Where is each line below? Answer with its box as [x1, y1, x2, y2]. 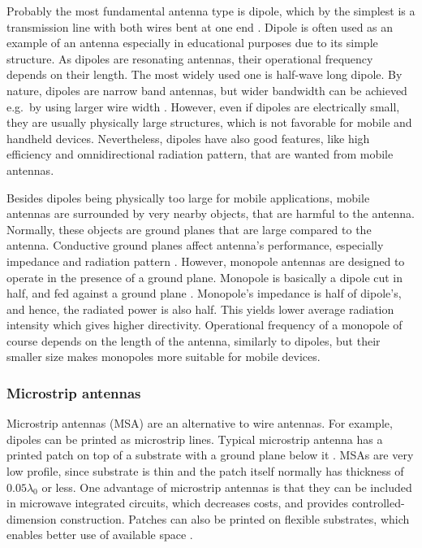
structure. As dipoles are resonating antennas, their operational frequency [6, 50, 373, 67]
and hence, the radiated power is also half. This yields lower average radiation [6, 300, 394, 317]
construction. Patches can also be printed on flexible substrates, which [60, 510, 410, 527]
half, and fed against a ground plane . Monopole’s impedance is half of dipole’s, [6, 285, 402, 302]
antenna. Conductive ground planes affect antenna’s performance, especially [6, 237, 384, 254]
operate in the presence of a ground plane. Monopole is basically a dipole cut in [6, 268, 403, 285]
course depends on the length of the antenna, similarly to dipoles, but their [6, 332, 381, 349]
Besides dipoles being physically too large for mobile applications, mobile [6, 189, 370, 206]
